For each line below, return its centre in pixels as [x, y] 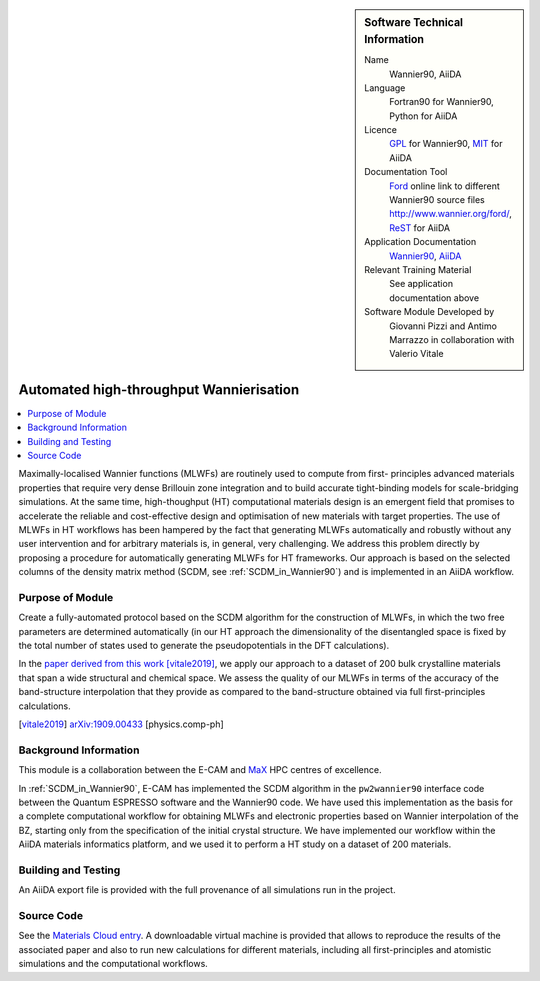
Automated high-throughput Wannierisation [159, 389]
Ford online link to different [444, 186]
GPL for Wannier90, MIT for [446, 144]
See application [421, 284]
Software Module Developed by [429, 312]
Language [385, 87]
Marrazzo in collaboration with [452, 339]
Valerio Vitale [416, 354]
